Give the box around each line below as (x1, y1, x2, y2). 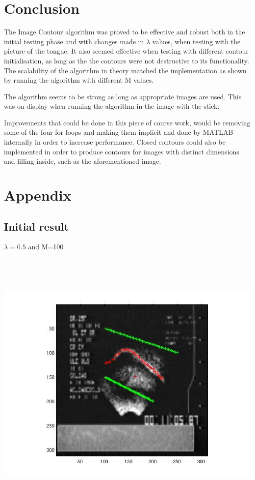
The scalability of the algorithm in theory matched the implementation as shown (4, 65, 247, 75)
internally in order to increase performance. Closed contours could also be (4, 137, 226, 147)
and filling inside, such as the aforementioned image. (4, 156, 161, 166)
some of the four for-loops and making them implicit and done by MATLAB (4, 127, 233, 137)
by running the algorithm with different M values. (4, 75, 154, 85)
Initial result (4, 218, 69, 234)
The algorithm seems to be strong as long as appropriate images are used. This (4, 91, 242, 101)
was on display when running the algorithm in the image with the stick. (4, 101, 220, 111)
